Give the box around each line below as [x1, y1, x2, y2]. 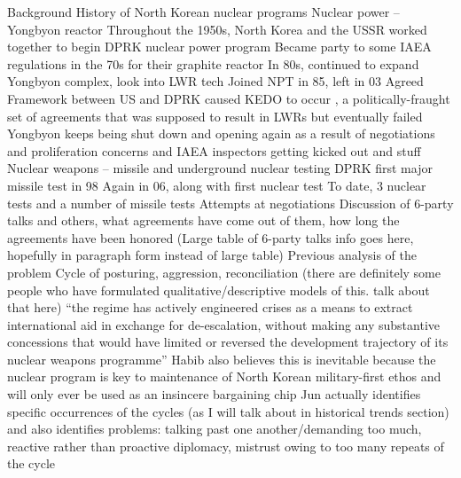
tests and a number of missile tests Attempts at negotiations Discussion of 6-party [7, 193, 454, 212]
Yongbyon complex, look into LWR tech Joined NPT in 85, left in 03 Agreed [7, 72, 424, 90]
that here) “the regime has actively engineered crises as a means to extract [7, 298, 413, 317]
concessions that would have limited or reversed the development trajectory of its [7, 333, 449, 351]
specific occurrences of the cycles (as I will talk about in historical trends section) [7, 402, 449, 420]
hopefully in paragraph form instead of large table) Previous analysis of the [7, 246, 417, 264]
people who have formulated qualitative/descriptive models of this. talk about [7, 280, 430, 299]
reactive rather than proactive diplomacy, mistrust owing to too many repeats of [7, 436, 444, 455]
